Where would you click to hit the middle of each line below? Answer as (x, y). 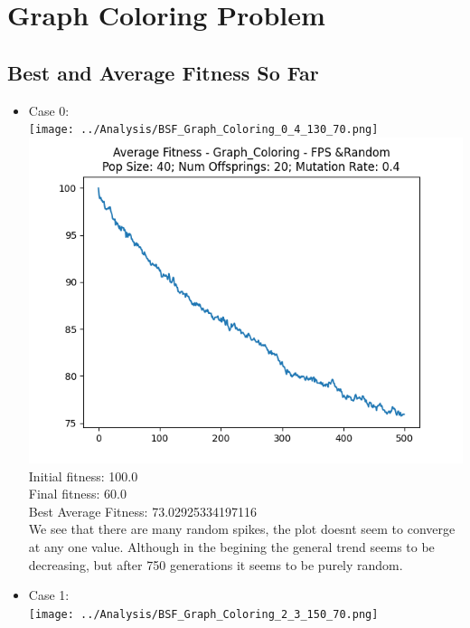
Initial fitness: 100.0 (83, 476)
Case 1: (49, 595)
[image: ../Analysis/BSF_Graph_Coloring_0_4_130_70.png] (203, 130)
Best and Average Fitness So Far (163, 72)
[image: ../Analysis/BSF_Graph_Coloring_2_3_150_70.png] (203, 614)
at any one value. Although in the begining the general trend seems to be (231, 546)
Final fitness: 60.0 (77, 494)
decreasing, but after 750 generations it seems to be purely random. (216, 564)
